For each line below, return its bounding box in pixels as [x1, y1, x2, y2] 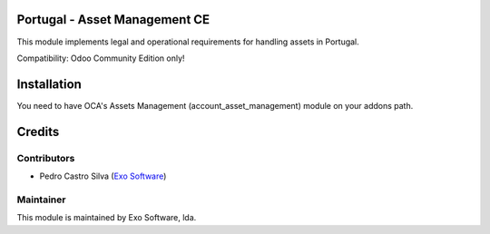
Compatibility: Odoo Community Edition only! [16, 53, 185, 63]
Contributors [16, 151, 75, 164]
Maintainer [16, 193, 66, 206]
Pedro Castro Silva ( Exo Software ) [39, 171, 167, 181]
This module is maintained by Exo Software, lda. [16, 212, 197, 223]
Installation [16, 76, 82, 92]
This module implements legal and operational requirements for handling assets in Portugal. [16, 36, 360, 47]
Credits [16, 123, 60, 140]
